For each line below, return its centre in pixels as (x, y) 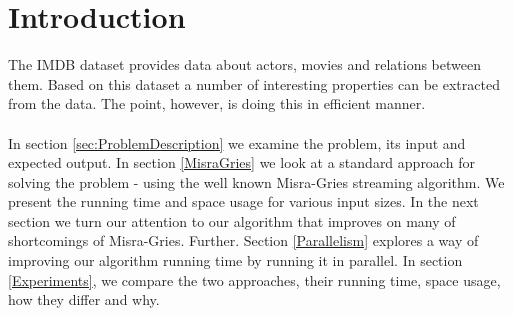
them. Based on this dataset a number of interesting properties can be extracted (254, 83)
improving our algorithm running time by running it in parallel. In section (235, 260)
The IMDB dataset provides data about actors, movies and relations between (244, 64)
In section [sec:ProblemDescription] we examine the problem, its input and (237, 142)
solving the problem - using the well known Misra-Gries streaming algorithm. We (256, 181)
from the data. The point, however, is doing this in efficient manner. (217, 103)
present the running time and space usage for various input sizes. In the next (243, 201)
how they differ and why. (84, 299)
